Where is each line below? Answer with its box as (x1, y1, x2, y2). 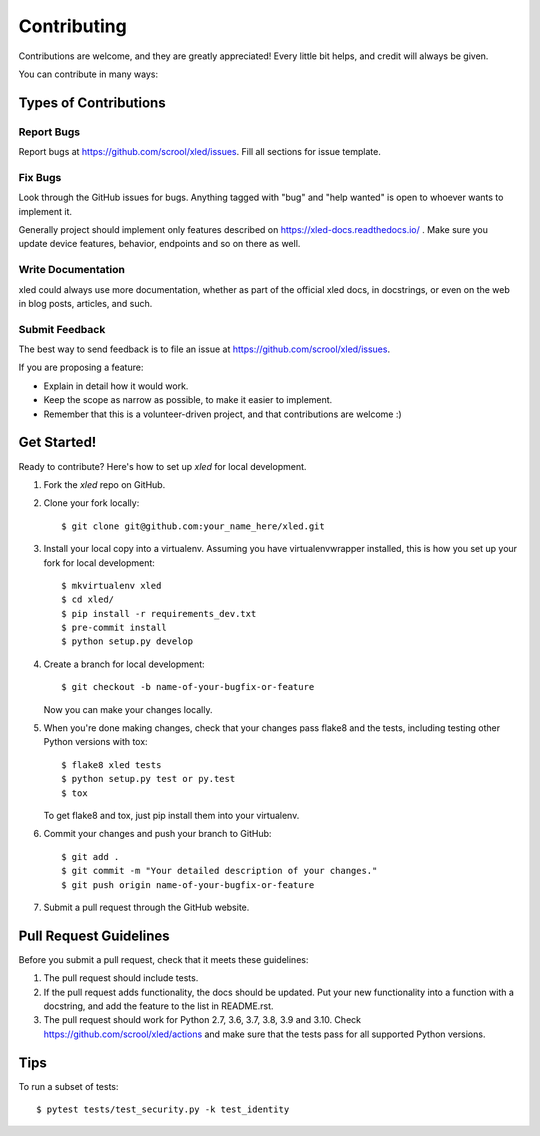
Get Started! (18, 434, 97, 451)
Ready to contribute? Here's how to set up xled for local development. (18, 460, 307, 472)
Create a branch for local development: (43, 658, 205, 670)
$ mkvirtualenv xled (61, 580, 162, 591)
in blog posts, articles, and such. (18, 297, 153, 309)
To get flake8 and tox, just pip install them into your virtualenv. (43, 809, 300, 821)
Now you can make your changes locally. (43, 703, 213, 715)
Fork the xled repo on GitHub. (43, 478, 166, 490)
